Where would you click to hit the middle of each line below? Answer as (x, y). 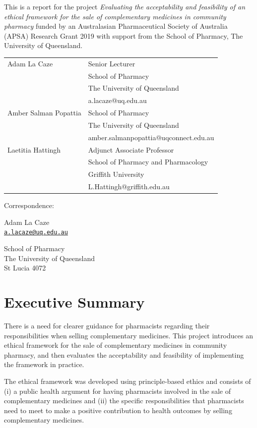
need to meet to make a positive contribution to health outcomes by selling (118, 410)
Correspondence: (29, 205)
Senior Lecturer (112, 63)
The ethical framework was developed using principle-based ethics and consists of (128, 381)
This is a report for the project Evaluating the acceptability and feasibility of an (125, 6)
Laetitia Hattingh (34, 149)
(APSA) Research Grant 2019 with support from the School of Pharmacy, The (124, 35)
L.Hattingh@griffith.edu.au (129, 187)
